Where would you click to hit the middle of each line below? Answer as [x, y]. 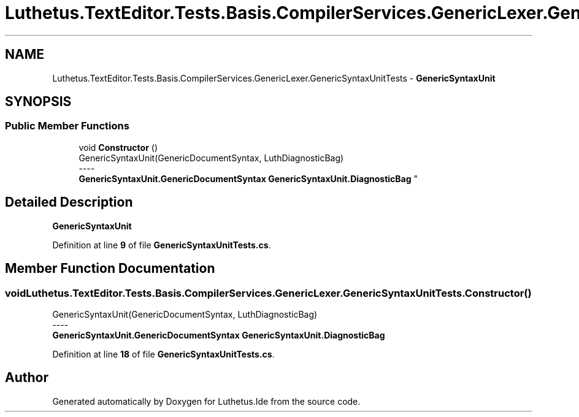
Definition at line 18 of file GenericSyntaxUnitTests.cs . [163, 354]
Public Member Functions [67, 126]
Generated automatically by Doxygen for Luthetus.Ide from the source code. [206, 401]
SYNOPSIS [38, 102]
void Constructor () [118, 147]
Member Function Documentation [110, 269]
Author [27, 378]
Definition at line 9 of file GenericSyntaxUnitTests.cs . [162, 245]
